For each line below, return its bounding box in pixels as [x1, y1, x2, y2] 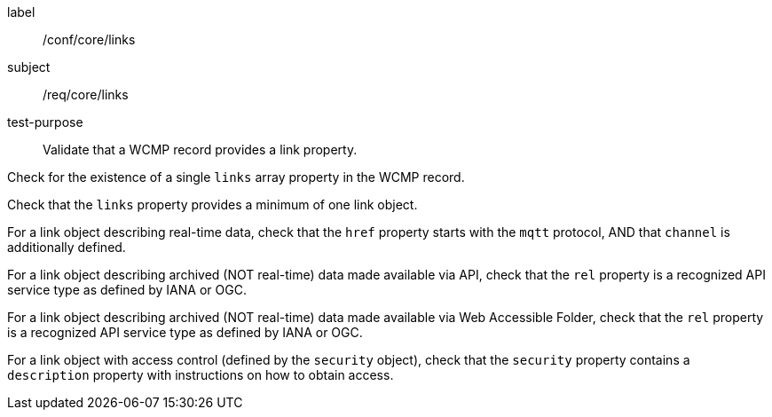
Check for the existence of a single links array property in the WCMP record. [7, 169, 465, 185]
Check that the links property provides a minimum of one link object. [7, 197, 418, 212]
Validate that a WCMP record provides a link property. [43, 142, 358, 157]
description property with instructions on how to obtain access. [7, 367, 394, 382]
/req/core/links [43, 87, 129, 102]
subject [7, 59, 51, 75]
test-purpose [7, 114, 83, 130]
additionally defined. [7, 240, 126, 255]
